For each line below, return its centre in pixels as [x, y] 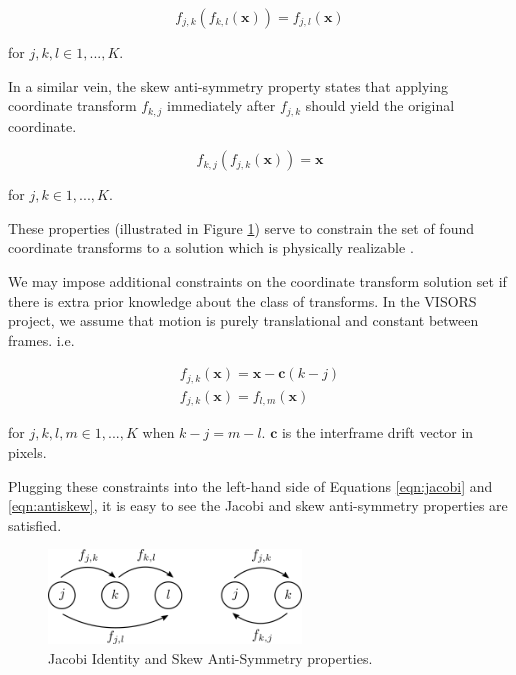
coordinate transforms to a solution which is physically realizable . [211, 247]
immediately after [221, 105]
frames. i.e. [41, 339]
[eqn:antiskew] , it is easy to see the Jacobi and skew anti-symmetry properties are [258, 505]
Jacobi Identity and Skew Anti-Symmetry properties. [210, 657]
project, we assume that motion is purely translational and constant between [243, 320]
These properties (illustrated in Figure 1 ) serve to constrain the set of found [241, 227]
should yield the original [380, 105]
